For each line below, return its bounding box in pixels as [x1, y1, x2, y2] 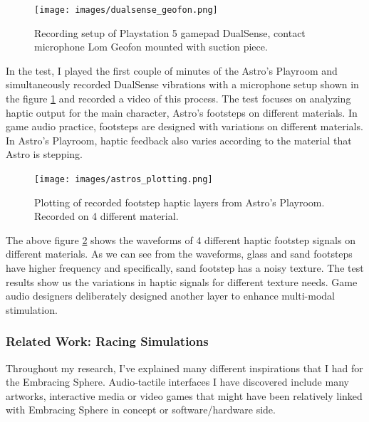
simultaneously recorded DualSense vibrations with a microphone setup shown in [6, 77, 359, 92]
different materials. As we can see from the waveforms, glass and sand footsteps [6, 246, 353, 261]
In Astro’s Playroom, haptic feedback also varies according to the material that [6, 132, 352, 147]
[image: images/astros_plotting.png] [34, 174, 213, 184]
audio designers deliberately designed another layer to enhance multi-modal [6, 288, 336, 303]
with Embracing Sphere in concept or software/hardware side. [6, 402, 276, 417]
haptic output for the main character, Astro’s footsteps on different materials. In [6, 105, 358, 120]
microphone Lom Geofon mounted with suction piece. [34, 39, 268, 54]
